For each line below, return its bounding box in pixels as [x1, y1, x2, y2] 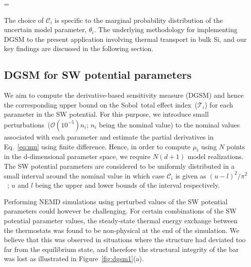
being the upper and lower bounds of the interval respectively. [35, 180, 220, 190]
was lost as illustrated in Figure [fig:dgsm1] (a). [4, 253, 144, 264]
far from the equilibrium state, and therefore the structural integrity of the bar [4, 244, 239, 254]
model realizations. [187, 151, 244, 161]
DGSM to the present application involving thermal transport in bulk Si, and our [4, 34, 247, 44]
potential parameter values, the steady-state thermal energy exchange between [4, 215, 238, 225]
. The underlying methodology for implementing [94, 24, 237, 35]
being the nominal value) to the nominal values [99, 119, 240, 129]
